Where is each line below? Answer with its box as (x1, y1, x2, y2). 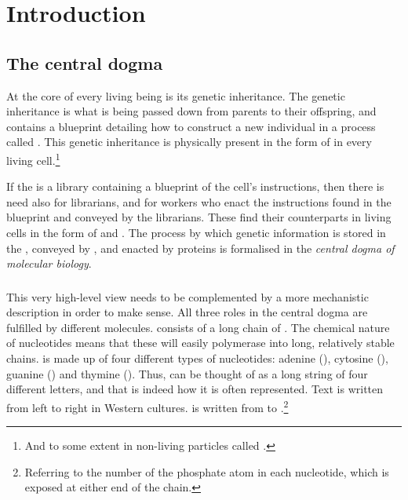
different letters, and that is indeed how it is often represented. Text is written (6, 381, 384, 397)
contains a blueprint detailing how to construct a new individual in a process (6, 118, 376, 134)
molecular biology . (6, 255, 92, 272)
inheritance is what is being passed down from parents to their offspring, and (6, 103, 377, 119)
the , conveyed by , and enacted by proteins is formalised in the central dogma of (6, 239, 395, 256)
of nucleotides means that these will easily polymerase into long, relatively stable (6, 334, 395, 351)
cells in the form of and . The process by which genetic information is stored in (6, 224, 386, 240)
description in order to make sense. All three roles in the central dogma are (6, 304, 368, 320)
